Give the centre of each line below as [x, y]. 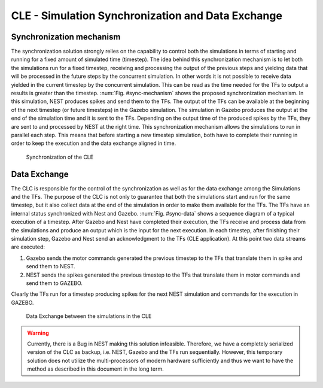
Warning [38, 333]
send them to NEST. [51, 266]
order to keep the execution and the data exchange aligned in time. [94, 143]
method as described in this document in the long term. [95, 369]
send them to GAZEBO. [54, 283]
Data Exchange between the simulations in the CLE [89, 316]
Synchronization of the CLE [60, 157]
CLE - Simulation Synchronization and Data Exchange [147, 16]
